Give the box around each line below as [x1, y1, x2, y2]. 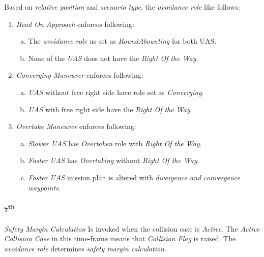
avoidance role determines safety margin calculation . [4, 243, 166, 253]
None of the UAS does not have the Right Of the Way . [28, 52, 198, 63]
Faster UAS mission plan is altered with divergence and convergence [28, 172, 240, 182]
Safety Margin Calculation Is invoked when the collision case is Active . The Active [4, 223, 260, 234]
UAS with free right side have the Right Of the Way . [28, 104, 192, 114]
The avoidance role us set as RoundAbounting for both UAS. [28, 36, 217, 46]
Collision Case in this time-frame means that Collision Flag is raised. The [4, 233, 236, 244]
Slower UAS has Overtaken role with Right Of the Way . [28, 138, 202, 148]
